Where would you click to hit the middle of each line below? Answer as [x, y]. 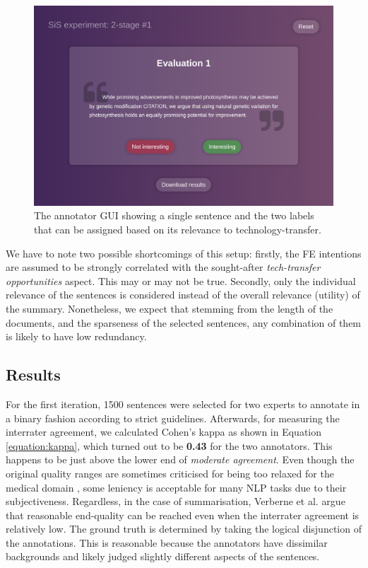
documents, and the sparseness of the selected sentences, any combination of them [184, 322]
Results [33, 375]
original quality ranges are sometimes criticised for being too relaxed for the [170, 473]
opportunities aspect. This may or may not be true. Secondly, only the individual [181, 280]
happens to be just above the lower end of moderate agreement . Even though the [180, 459]
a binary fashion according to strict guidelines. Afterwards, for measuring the [173, 418]
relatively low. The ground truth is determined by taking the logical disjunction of [184, 529]
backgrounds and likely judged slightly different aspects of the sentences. [163, 556]
